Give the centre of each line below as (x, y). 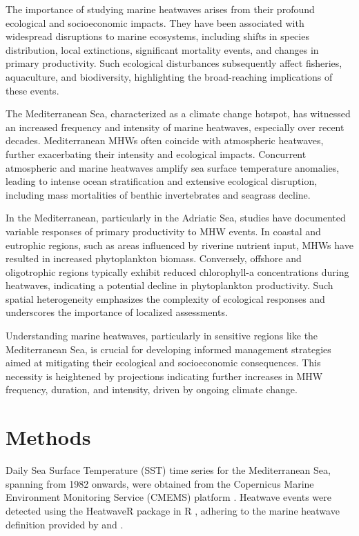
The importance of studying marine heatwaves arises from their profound (160, 9)
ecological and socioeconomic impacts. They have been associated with (155, 22)
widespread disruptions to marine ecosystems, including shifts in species (157, 36)
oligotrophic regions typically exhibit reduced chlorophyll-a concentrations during (177, 271)
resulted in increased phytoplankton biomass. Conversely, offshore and (154, 258)
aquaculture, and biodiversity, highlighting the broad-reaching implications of (169, 76)
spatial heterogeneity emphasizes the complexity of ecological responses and (165, 298)
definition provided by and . (65, 524)
